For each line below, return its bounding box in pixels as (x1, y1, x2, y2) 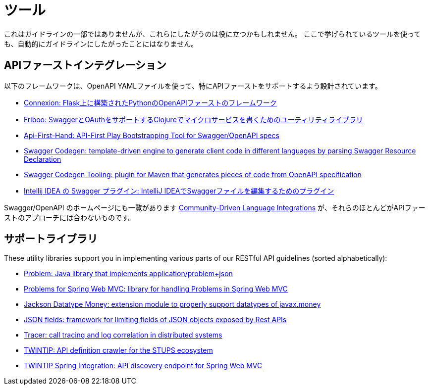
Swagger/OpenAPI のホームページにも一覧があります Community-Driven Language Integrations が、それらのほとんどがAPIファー (4, 203, 426, 212)
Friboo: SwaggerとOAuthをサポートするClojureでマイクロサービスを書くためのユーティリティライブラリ (24, 115, 363, 124)
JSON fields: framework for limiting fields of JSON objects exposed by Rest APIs (24, 315, 287, 324)
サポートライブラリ (4, 233, 98, 245)
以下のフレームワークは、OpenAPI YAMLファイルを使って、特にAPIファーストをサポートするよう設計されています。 (4, 81, 382, 90)
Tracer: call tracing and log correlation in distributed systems (24, 331, 222, 340)
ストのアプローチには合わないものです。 (4, 213, 135, 222)
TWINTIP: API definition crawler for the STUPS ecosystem (24, 346, 213, 355)
